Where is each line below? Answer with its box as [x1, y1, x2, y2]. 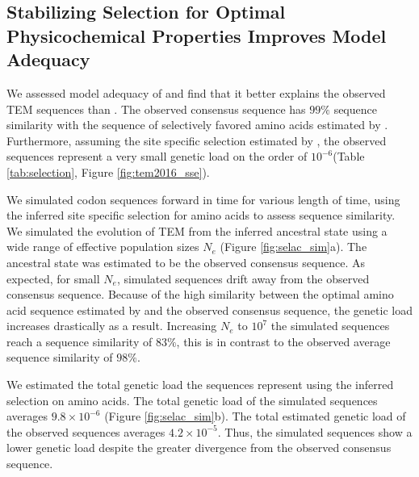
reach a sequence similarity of [6, 333, 153, 349]
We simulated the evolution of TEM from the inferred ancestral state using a [6, 222, 388, 239]
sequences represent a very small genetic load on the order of [6, 148, 308, 165]
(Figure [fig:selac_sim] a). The [220, 238, 367, 255]
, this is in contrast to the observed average [176, 333, 391, 349]
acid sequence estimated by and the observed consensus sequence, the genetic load [6, 301, 413, 318]
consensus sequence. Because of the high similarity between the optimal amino [6, 286, 394, 303]
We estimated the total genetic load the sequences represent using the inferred [6, 376, 394, 393]
